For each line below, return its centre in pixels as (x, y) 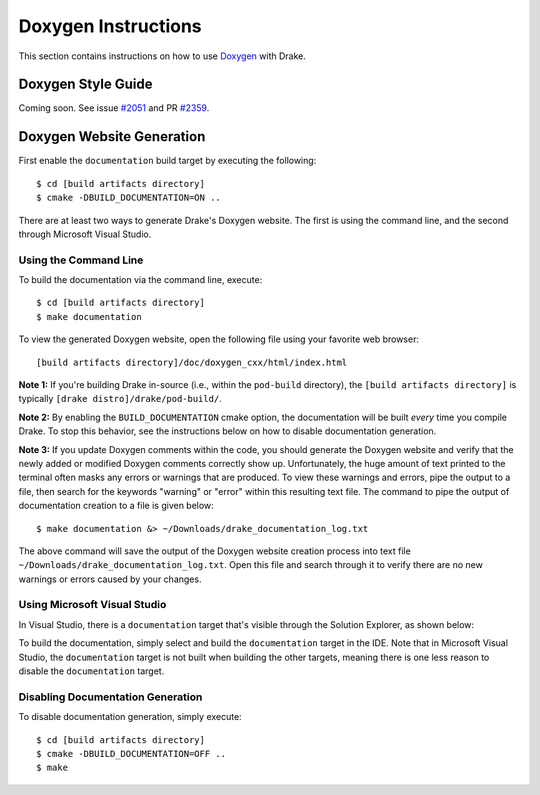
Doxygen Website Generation (112, 136)
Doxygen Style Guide (85, 84)
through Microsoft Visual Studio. (85, 234)
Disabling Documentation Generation (110, 697)
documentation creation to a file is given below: (116, 506)
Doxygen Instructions (110, 26)
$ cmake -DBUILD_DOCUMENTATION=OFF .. (131, 753)
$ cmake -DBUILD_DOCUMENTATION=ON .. (129, 198)
